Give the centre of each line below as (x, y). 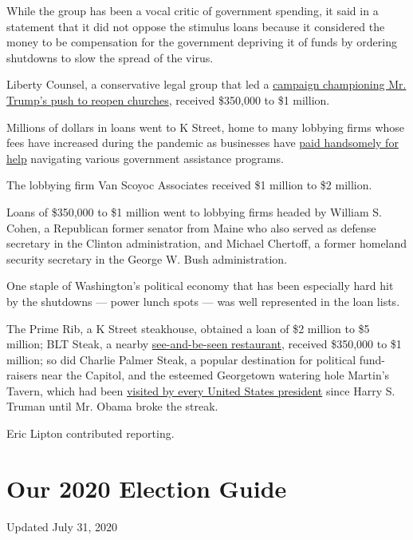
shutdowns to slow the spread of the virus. (110, 57)
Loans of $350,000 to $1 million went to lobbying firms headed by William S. (194, 211)
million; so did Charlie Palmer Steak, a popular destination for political (181, 359)
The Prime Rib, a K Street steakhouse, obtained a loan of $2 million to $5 (188, 328)
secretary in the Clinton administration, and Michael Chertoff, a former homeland (207, 243)
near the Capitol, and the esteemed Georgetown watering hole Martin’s (215, 375)
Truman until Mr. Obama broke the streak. (112, 406)
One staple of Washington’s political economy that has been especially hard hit (200, 286)
